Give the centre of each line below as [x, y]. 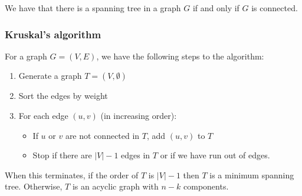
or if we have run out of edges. [215, 155]
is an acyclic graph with [115, 186]
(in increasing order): [139, 115]
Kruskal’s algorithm [53, 34]
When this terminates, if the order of [72, 175]
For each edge [43, 115]
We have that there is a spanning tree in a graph [93, 8]
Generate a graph [50, 76]
